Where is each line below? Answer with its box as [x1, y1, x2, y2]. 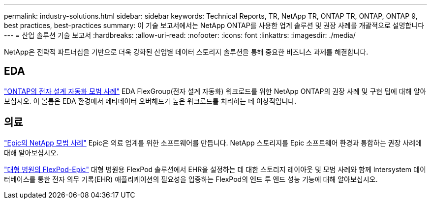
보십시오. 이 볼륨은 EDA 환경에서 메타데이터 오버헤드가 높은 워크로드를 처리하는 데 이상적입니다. [4, 96, 297, 105]
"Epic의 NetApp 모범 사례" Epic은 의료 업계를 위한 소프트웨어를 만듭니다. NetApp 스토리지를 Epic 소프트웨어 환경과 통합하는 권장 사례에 [4, 138, 422, 147]
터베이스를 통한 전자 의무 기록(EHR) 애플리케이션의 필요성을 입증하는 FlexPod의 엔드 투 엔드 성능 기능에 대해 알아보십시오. [4, 174, 378, 183]
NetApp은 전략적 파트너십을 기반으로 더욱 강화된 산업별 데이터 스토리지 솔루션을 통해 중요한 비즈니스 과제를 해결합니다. [4, 48, 369, 56]
